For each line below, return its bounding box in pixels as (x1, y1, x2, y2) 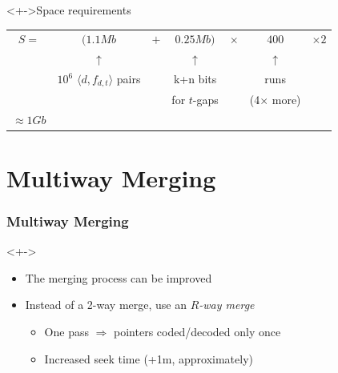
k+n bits (173, 70, 217, 87)
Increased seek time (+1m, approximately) (44, 350, 253, 367)
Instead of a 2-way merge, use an (25, 296, 187, 313)
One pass (44, 323, 89, 340)
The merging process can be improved (25, 269, 212, 286)
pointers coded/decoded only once (114, 323, 281, 340)
